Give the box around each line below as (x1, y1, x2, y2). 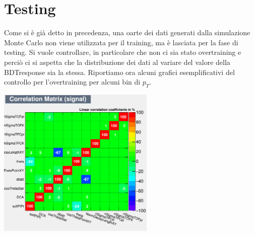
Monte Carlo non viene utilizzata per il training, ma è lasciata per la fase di (4, 37, 238, 47)
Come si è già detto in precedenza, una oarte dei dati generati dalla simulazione (4, 27, 250, 38)
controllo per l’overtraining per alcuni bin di (4, 76, 141, 87)
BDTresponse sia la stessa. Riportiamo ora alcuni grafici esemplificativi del (4, 66, 235, 77)
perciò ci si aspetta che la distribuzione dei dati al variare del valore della (4, 56, 230, 67)
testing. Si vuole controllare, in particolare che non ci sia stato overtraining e (4, 47, 241, 57)
